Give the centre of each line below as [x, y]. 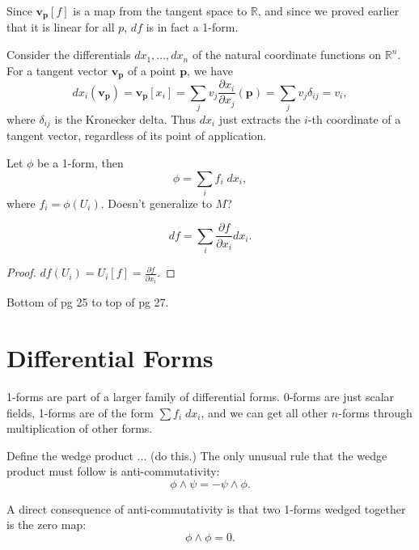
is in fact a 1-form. [192, 27]
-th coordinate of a [354, 118]
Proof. [21, 272]
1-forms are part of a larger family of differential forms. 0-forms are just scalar [201, 396]
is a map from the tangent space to [160, 11]
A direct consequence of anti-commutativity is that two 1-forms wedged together [206, 508]
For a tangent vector [57, 70]
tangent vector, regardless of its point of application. [137, 135]
